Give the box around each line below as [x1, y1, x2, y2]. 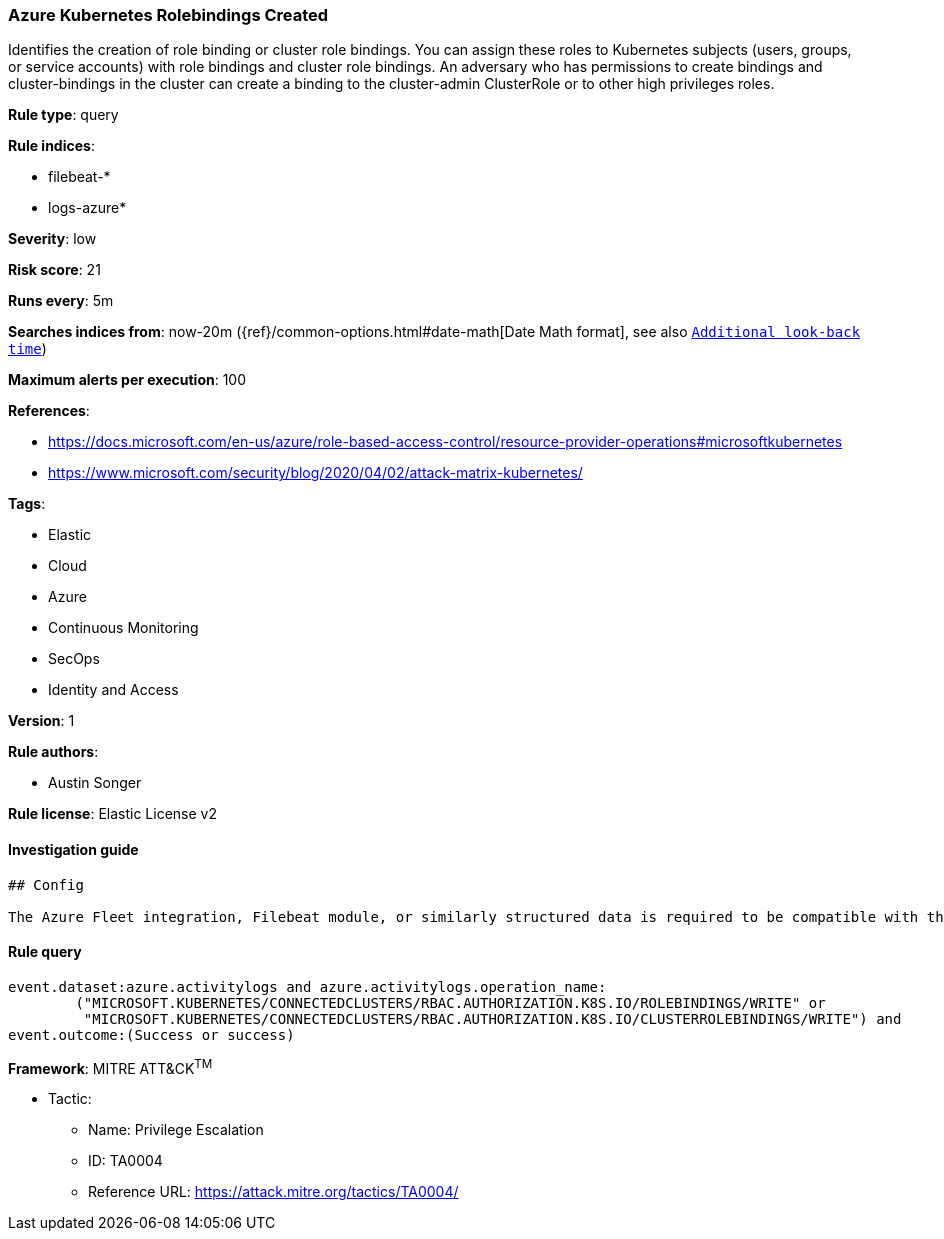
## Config [8, 876, 84, 893]
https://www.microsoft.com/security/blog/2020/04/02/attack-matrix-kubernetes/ [48, 464, 583, 482]
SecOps [48, 650, 100, 668]
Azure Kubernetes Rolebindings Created [8, 5, 329, 25]
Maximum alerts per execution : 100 [8, 371, 247, 389]
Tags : [8, 495, 46, 513]
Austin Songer [48, 774, 142, 792]
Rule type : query [8, 106, 119, 124]
